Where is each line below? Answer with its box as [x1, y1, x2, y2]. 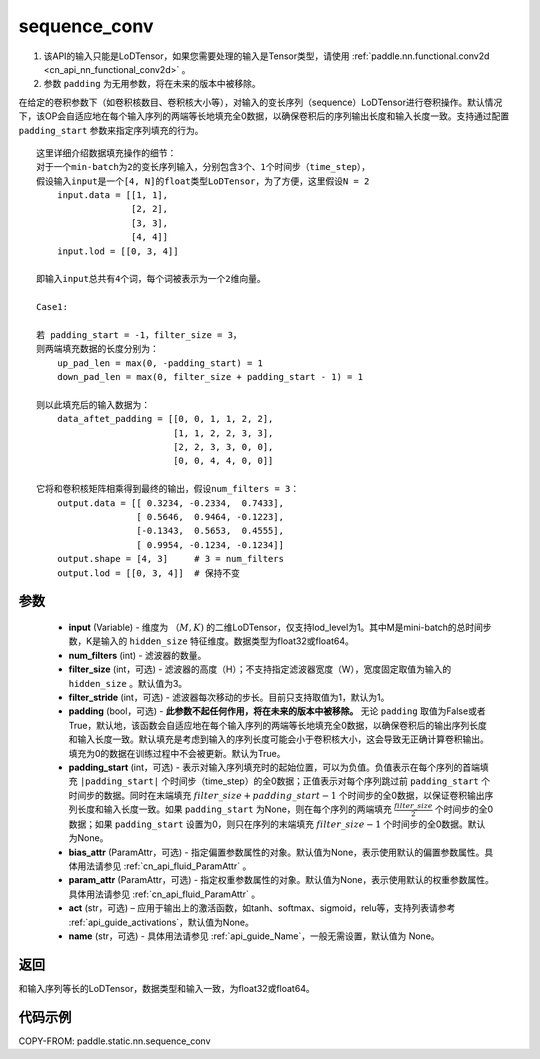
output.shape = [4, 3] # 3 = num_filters [56, 553, 285, 565]
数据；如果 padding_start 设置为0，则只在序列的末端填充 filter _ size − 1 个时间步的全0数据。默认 [68, 818, 486, 830]
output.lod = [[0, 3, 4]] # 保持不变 [56, 567, 240, 579]
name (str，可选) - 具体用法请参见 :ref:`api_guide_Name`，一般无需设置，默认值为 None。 [68, 930, 440, 942]
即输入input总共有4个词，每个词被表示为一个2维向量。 [36, 273, 266, 285]
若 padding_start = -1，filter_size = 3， [36, 329, 242, 340]
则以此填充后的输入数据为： [36, 399, 150, 410]
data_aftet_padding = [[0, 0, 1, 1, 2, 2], [56, 413, 274, 425]
